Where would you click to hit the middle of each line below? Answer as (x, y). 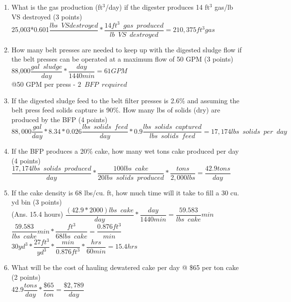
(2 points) (26, 277)
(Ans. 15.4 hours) (37, 214)
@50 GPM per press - (43, 84)
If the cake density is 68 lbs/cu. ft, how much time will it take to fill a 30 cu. (125, 192)
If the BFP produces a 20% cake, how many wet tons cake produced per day (125, 151)
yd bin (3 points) (37, 202)
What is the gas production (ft (57, 7)
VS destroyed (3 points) (47, 16)
